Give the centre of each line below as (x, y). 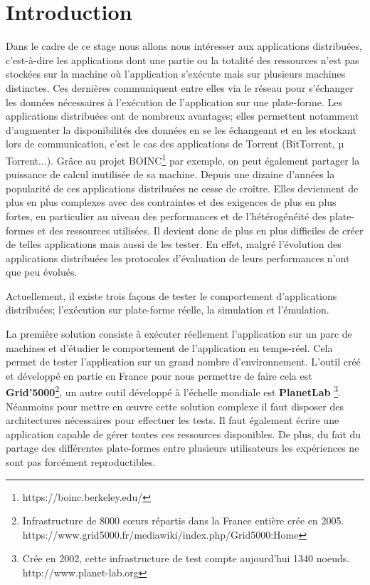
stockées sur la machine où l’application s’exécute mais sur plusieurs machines (176, 74)
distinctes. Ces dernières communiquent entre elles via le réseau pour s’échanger (180, 87)
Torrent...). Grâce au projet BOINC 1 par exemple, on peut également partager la (183, 159)
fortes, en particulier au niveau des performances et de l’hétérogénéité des (166, 216)
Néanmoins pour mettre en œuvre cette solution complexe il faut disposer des (175, 406)
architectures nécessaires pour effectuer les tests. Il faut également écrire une (173, 420)
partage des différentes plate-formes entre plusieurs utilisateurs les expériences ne (183, 448)
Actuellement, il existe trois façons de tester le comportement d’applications (171, 295)
